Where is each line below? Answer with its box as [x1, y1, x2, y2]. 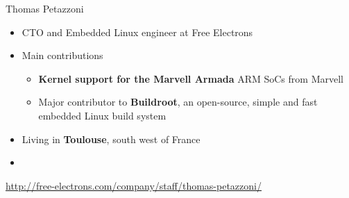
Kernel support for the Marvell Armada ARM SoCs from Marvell [38, 71, 343, 85]
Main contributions [22, 48, 103, 63]
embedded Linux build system [38, 108, 167, 122]
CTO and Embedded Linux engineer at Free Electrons [22, 24, 253, 39]
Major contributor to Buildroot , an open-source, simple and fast [38, 94, 318, 109]
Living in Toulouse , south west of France [22, 131, 201, 146]
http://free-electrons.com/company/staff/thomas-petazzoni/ [6, 178, 262, 192]
